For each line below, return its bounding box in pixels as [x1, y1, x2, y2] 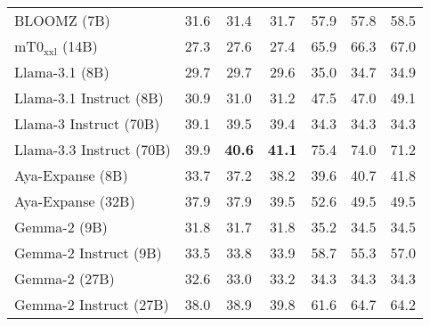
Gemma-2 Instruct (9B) [14, 242, 162, 263]
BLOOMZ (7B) [14, 10, 110, 30]
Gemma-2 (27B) [14, 268, 115, 289]
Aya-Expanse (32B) [14, 191, 135, 211]
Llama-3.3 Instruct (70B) [14, 139, 171, 159]
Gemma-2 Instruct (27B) [14, 294, 169, 314]
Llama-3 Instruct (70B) [14, 113, 160, 134]
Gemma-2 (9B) [14, 216, 108, 237]
